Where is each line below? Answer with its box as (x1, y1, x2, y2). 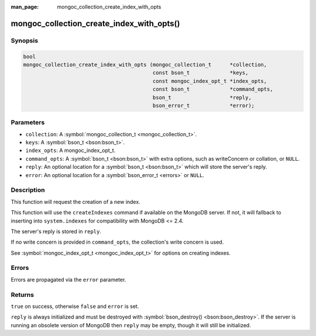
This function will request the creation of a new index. (11, 198, 140, 205)
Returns (11, 290, 35, 299)
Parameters (11, 119, 45, 127)
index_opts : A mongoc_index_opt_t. (25, 147, 116, 154)
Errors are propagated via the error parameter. (11, 276, 126, 283)
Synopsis (11, 36, 38, 44)
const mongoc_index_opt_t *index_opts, (152, 78, 267, 84)
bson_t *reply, (152, 94, 252, 101)
